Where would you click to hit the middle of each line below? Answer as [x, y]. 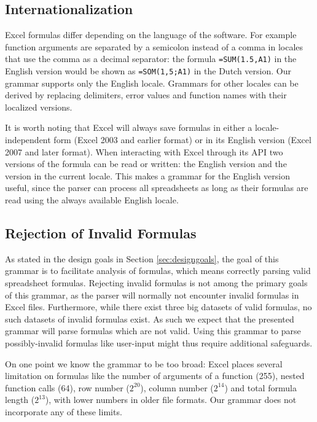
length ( [20, 400]
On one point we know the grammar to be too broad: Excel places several [144, 363]
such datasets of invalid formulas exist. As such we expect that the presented [150, 318]
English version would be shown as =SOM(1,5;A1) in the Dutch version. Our [148, 71]
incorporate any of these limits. [64, 411]
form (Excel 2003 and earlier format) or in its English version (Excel [182, 140]
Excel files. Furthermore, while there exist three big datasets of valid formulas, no [158, 307]
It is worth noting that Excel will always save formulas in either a [129, 127]
